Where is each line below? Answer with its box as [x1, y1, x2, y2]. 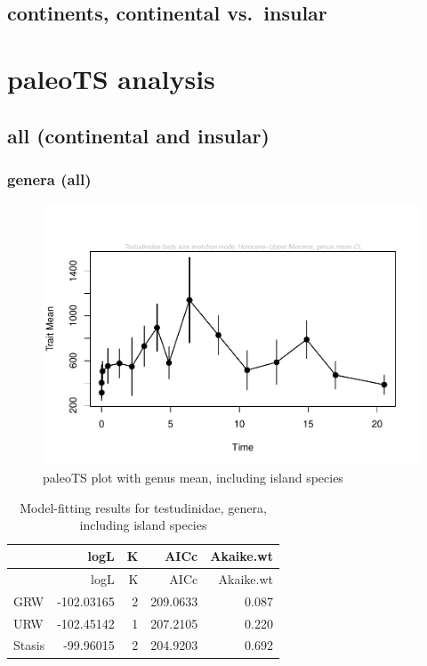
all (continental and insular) [7, 121, 270, 149]
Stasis [13, 636, 45, 654]
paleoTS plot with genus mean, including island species [43, 468, 343, 487]
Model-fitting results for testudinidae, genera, [20, 498, 267, 516]
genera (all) [7, 167, 92, 190]
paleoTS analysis [7, 60, 215, 96]
